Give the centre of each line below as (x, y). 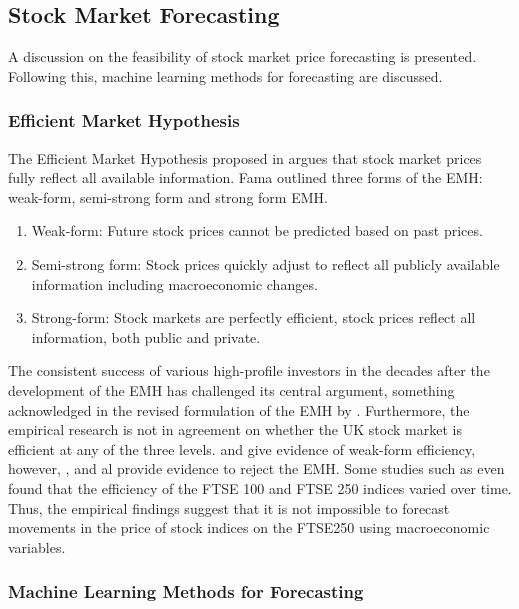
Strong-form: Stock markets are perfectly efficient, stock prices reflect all (253, 317)
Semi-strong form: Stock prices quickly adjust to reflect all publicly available (265, 263)
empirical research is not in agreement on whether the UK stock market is (235, 429)
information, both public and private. (146, 336)
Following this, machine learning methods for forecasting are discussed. (225, 75)
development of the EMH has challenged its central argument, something (231, 389)
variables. (37, 546)
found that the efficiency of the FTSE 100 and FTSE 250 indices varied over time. (260, 487)
